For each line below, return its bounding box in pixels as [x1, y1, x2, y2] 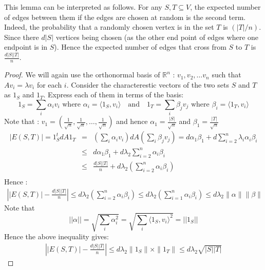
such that [212, 69, 241, 80]
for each [36, 79, 62, 90]
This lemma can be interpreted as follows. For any [4, 2, 162, 12]
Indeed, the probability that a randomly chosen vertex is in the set [4, 22, 214, 32]
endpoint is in [4, 41, 48, 52]
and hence [116, 116, 148, 127]
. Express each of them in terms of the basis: [43, 89, 184, 100]
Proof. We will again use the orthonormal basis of [4, 69, 160, 80]
